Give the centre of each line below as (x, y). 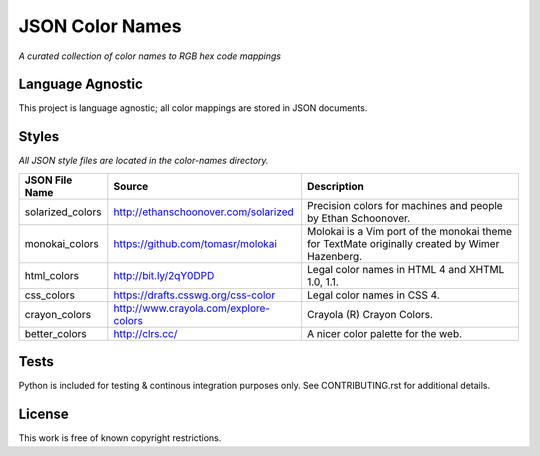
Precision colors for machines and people (405, 205)
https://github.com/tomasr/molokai (195, 243)
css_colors (49, 295)
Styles (39, 136)
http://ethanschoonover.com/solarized (203, 212)
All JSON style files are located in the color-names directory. (143, 161)
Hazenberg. (334, 256)
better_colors (55, 333)
